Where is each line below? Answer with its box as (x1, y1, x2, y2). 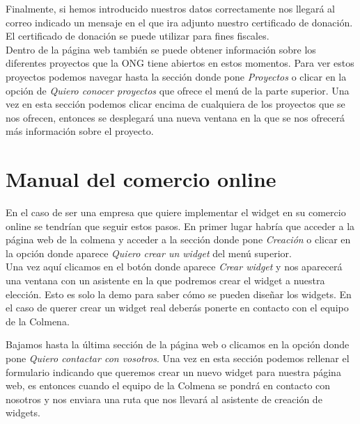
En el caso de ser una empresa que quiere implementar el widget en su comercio (6, 205, 346, 220)
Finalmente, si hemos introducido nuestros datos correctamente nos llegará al (6, 1, 335, 15)
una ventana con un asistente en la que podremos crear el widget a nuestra (6, 273, 325, 288)
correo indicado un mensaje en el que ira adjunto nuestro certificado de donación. (6, 15, 353, 29)
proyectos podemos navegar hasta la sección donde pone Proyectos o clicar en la (6, 69, 347, 83)
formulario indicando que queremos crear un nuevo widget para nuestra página (6, 364, 341, 379)
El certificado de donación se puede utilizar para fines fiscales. (6, 28, 269, 43)
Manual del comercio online (6, 165, 276, 193)
